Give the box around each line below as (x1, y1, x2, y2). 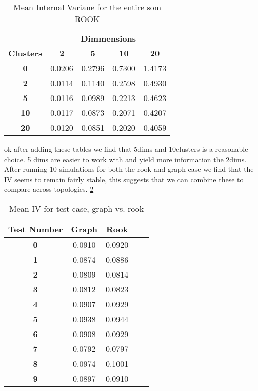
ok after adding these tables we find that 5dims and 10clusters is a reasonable (4, 144, 248, 154)
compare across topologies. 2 (4, 184, 94, 194)
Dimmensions (81, 32, 136, 44)
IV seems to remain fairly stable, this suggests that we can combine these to (4, 173, 244, 184)
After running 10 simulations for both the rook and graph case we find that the (4, 164, 254, 174)
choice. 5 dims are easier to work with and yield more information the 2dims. (4, 153, 247, 164)
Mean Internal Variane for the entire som (13, 1, 161, 13)
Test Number (8, 223, 63, 235)
